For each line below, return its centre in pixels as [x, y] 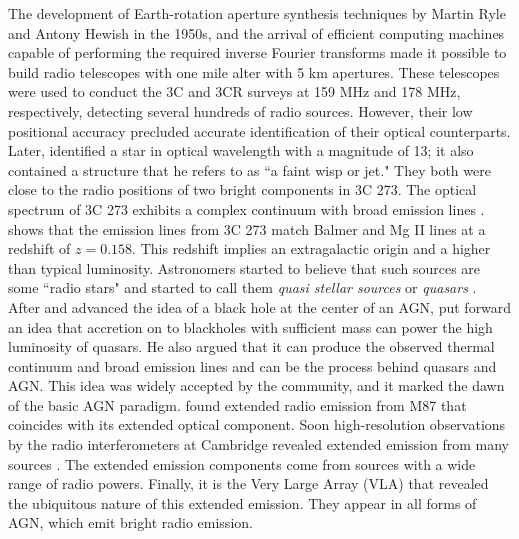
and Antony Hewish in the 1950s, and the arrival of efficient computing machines [256, 32]
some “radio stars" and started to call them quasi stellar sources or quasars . [242, 287]
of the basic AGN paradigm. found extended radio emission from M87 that [237, 404]
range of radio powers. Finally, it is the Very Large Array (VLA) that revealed [248, 483]
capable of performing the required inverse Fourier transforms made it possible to [257, 52]
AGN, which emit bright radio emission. [130, 522]
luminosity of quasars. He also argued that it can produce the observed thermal [251, 346]
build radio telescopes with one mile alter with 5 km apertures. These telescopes [254, 71]
